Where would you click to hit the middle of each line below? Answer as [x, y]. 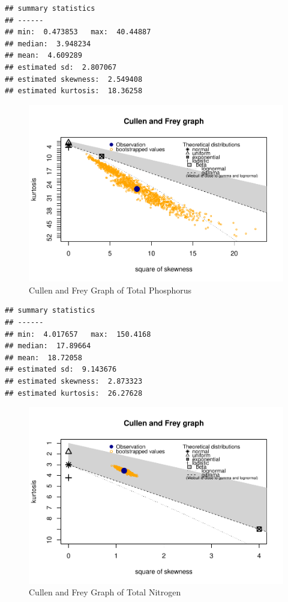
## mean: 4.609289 [43, 56]
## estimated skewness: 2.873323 [74, 382]
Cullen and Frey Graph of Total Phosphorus [110, 290]
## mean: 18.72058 [43, 358]
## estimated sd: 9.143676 [61, 370]
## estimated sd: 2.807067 [61, 67]
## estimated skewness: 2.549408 [74, 79]
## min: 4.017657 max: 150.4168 [78, 334]
